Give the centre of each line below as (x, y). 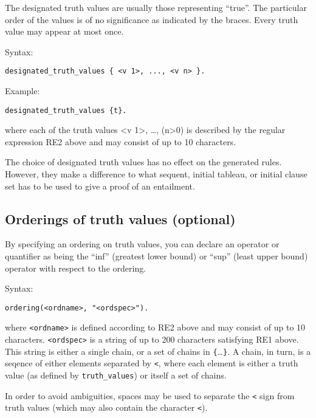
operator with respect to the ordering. (76, 268)
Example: (22, 91)
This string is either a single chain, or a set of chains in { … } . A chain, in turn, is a (158, 351)
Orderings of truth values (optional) (120, 218)
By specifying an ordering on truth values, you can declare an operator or (142, 244)
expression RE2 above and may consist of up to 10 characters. (121, 141)
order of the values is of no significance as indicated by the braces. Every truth (152, 19)
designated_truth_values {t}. (66, 110)
